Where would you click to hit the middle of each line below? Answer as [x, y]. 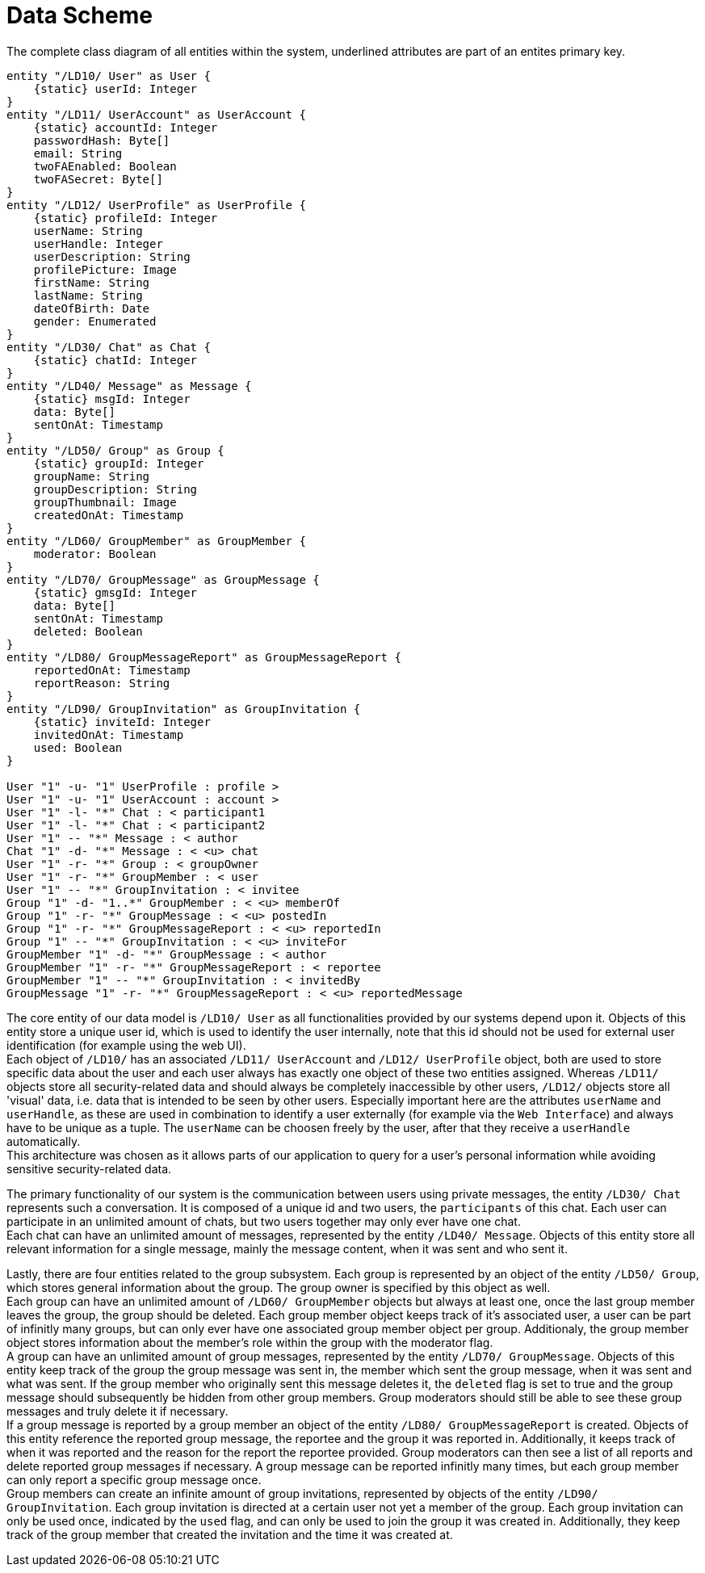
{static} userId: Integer [115, 88]
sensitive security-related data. [89, 1168]
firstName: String [92, 282]
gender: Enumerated [95, 321]
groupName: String [92, 476]
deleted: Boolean [88, 631]
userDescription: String [112, 256]
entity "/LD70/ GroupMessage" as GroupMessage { [163, 579]
